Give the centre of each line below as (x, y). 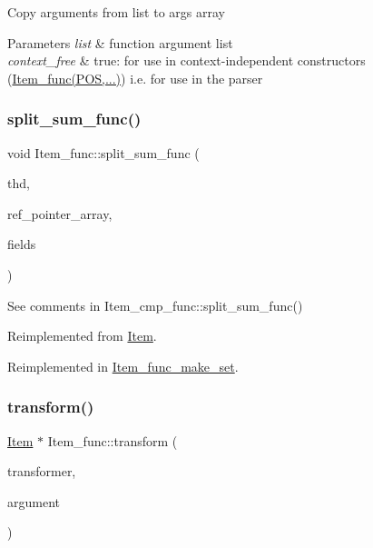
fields (22, 244)
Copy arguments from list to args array (116, 12)
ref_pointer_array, (60, 213)
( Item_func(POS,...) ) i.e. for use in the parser (135, 78)
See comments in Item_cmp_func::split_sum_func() (155, 305)
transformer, (42, 471)
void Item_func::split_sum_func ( (103, 152)
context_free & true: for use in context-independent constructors (186, 60)
